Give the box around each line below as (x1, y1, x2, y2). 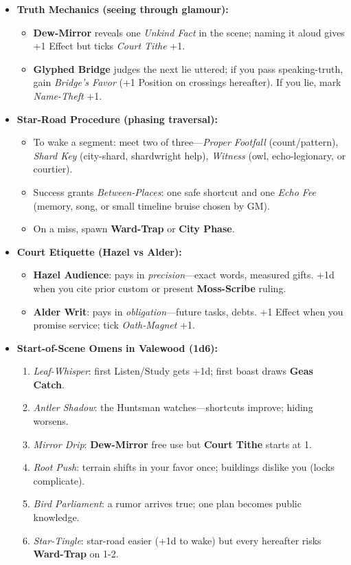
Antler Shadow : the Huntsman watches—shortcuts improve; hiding (33, 400, 313, 414)
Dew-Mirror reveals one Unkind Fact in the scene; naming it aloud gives (33, 25, 345, 39)
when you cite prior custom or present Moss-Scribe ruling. (33, 280, 286, 295)
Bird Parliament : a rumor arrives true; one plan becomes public (33, 496, 302, 511)
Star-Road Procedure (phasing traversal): (16, 111, 218, 126)
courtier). (33, 162, 73, 176)
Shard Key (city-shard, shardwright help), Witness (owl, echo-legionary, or (33, 148, 346, 162)
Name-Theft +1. (33, 88, 102, 102)
